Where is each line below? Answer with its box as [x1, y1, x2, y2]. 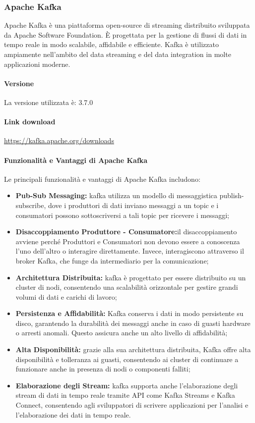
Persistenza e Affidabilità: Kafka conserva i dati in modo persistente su [15, 308, 244, 318]
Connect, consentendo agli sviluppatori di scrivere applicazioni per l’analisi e [15, 400, 249, 410]
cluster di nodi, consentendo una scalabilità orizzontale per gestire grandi [15, 282, 238, 292]
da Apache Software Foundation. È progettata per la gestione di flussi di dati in [4, 29, 247, 40]
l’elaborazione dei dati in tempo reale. [15, 409, 131, 420]
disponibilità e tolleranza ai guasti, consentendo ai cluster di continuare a [15, 354, 239, 364]
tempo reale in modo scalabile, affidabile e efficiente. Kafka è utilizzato [4, 39, 219, 50]
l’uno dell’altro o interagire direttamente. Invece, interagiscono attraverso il [15, 246, 244, 256]
